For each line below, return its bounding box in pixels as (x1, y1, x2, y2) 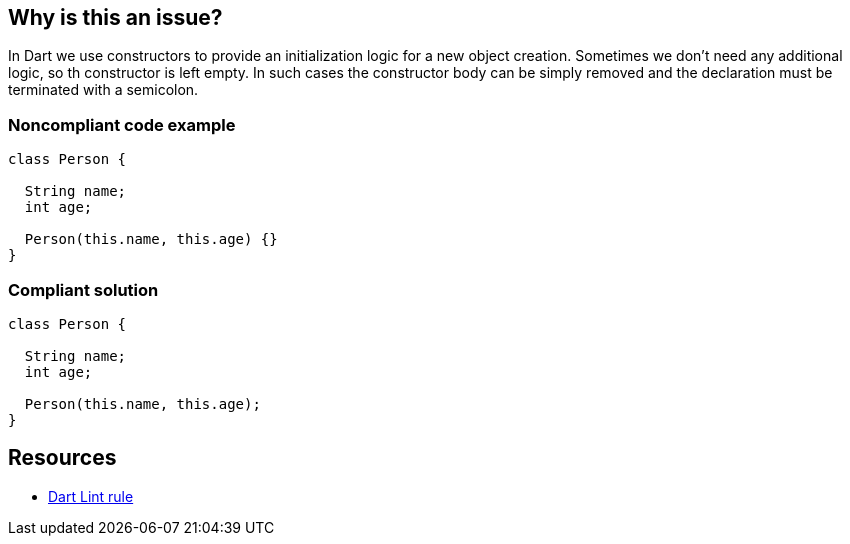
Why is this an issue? (8, 5, 223, 30)
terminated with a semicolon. (8, 81, 199, 99)
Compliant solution (8, 279, 159, 300)
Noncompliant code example (8, 114, 236, 135)
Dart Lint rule (48, 487, 134, 505)
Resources (8, 445, 117, 471)
